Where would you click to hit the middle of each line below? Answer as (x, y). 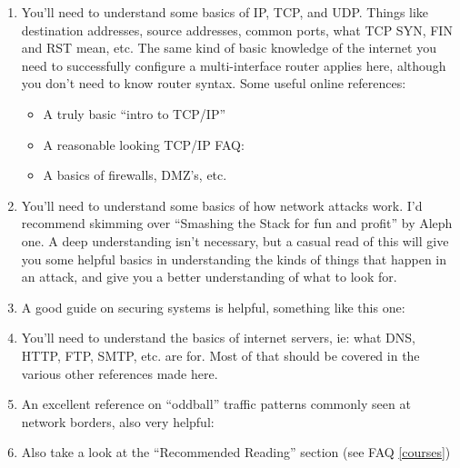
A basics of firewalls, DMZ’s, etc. (135, 175)
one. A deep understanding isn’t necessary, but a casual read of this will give (235, 240)
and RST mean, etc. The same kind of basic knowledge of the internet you (229, 48)
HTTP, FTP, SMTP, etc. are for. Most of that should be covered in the (220, 355)
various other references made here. (120, 373)
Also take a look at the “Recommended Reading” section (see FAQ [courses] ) (236, 452)
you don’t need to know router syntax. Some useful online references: (214, 83)
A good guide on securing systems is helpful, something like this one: (213, 307)
